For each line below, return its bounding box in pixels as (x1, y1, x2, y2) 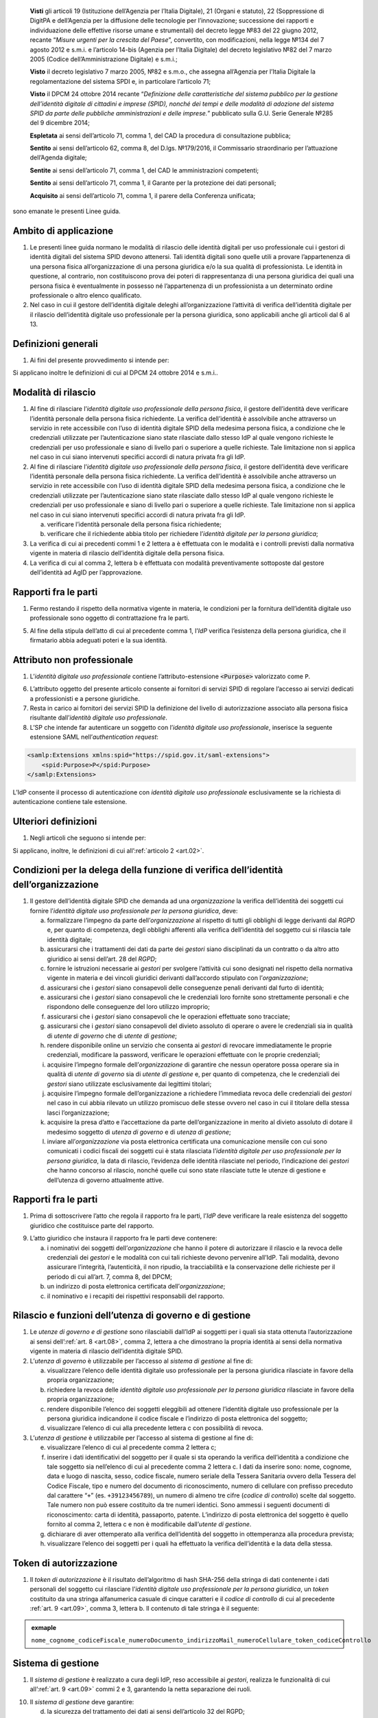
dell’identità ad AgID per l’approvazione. (29, 568, 143, 577)
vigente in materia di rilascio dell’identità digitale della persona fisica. (29, 549, 225, 557)
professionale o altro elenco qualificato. (29, 291, 142, 299)
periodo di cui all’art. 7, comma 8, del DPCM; (47, 1272, 173, 1281)
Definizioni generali (12, 337, 99, 350)
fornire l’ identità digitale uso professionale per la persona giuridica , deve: (29, 906, 238, 915)
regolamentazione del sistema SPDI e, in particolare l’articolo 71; (29, 77, 211, 85)
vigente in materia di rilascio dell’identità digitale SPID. (29, 1347, 183, 1355)
